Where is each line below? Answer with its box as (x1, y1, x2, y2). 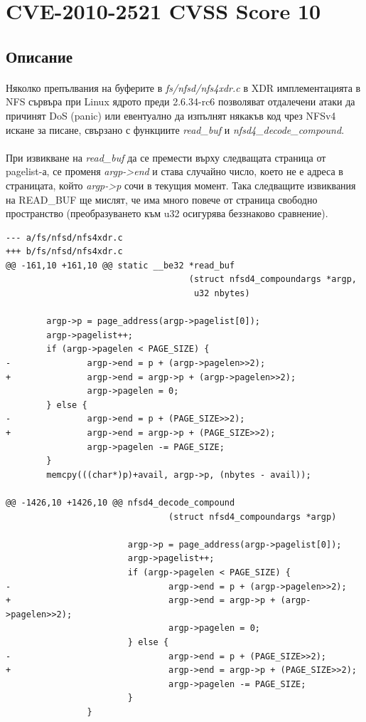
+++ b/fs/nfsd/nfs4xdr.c (6, 246, 123, 257)
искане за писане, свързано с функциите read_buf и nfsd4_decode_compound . (6, 122, 345, 137)
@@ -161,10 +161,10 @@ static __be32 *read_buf (6, 260, 235, 271)
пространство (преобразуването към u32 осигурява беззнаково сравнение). (6, 206, 328, 221)
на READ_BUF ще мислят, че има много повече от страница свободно (6, 192, 318, 206)
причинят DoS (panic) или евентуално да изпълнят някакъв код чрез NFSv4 (6, 108, 336, 122)
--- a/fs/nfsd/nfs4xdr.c (6, 232, 123, 243)
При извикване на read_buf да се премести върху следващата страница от (6, 150, 326, 164)
